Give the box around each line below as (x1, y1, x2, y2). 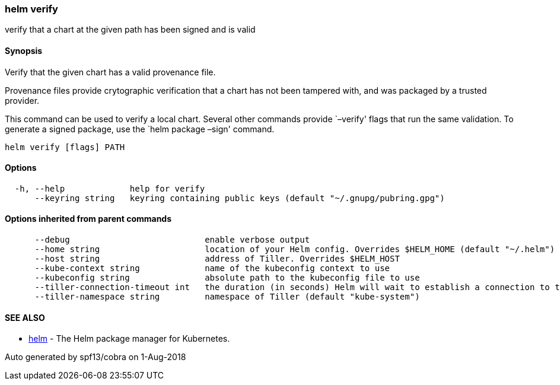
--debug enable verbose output (34, 235, 310, 245)
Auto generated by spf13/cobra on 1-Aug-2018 (5, 352, 186, 362)
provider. (5, 95, 40, 106)
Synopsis (5, 45, 43, 56)
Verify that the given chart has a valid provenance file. (5, 66, 216, 77)
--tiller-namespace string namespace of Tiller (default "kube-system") (34, 292, 420, 302)
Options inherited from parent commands (5, 214, 172, 224)
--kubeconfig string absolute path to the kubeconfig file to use (34, 273, 420, 283)
